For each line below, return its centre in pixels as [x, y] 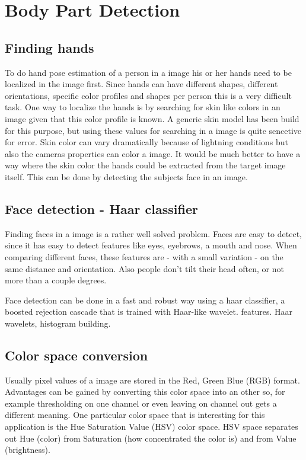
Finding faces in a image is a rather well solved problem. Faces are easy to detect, [153, 233]
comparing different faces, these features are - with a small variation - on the [144, 256]
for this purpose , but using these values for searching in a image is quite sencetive [153, 130]
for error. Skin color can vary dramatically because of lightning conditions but [147, 142]
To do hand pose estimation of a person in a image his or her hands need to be [148, 72]
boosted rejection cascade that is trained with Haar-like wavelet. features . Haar [149, 312]
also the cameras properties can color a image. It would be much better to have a [153, 153]
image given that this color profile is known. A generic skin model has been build [152, 118]
